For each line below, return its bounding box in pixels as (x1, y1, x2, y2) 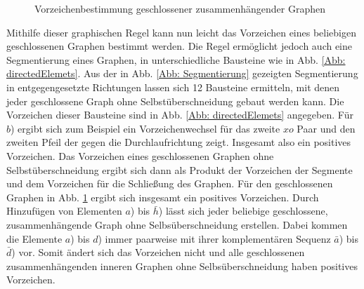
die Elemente (6, 231, 63, 246)
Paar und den (297, 121, 356, 135)
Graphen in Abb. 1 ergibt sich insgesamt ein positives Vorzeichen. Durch (6, 189, 319, 204)
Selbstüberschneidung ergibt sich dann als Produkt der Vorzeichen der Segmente (6, 162, 353, 177)
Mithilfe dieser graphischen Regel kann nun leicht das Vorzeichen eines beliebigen (6, 25, 357, 39)
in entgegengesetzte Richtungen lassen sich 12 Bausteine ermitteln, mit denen (6, 79, 340, 94)
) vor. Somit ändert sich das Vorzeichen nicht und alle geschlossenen (11, 245, 305, 260)
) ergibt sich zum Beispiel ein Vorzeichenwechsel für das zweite (11, 121, 280, 135)
